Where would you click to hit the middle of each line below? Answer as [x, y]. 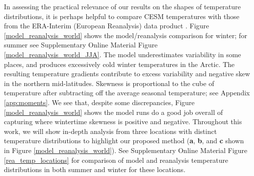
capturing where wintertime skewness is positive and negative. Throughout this [123, 121]
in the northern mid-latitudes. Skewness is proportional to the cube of [109, 83]
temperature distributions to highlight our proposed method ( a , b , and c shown [124, 141]
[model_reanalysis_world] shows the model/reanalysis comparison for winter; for [126, 35]
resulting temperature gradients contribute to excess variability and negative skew [127, 74]
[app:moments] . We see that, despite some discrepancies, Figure [99, 102]
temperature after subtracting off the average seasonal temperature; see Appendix [127, 93]
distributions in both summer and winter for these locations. [95, 169]
